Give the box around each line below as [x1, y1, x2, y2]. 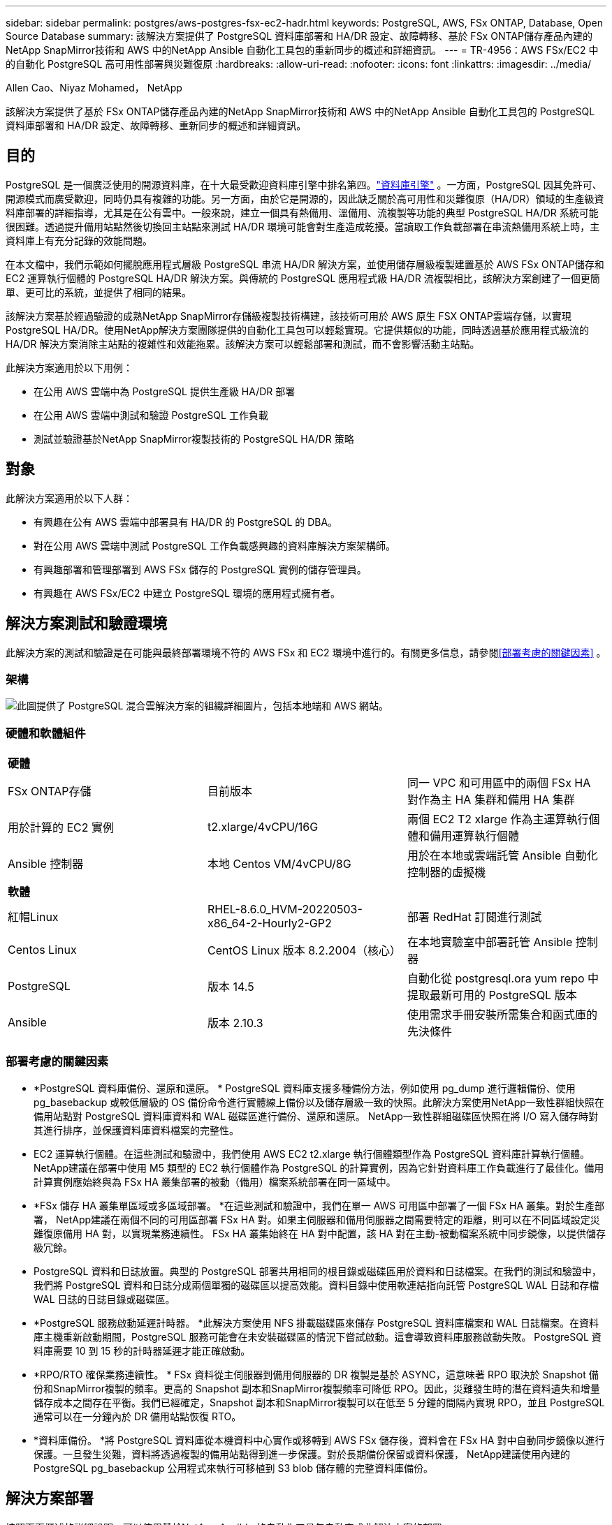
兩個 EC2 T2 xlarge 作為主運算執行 [407, 812, 589, 827]
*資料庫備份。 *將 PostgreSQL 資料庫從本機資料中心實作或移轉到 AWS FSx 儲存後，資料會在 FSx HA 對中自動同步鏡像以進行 [34, 1434, 605, 1446]
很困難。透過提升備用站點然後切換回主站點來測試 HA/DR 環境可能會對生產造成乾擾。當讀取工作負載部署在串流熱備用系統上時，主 [6, 220, 600, 233]
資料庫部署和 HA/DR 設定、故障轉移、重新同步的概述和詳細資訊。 [6, 119, 307, 131]
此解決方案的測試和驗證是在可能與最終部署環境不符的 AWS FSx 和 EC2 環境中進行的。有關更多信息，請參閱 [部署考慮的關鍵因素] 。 [6, 646, 606, 658]
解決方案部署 [6, 1489, 94, 1508]
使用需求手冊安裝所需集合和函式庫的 [407, 1008, 597, 1022]
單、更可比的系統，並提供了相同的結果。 [6, 286, 191, 298]
